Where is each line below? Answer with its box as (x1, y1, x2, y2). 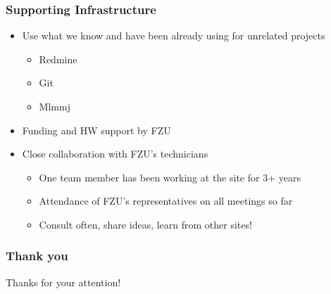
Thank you (6, 247, 68, 264)
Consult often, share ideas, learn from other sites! (39, 217, 252, 231)
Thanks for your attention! (6, 274, 121, 289)
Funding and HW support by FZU (22, 122, 171, 137)
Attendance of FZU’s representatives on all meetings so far (39, 193, 293, 208)
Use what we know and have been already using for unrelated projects (22, 28, 325, 43)
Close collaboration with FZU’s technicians (22, 146, 208, 161)
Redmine (39, 51, 77, 66)
